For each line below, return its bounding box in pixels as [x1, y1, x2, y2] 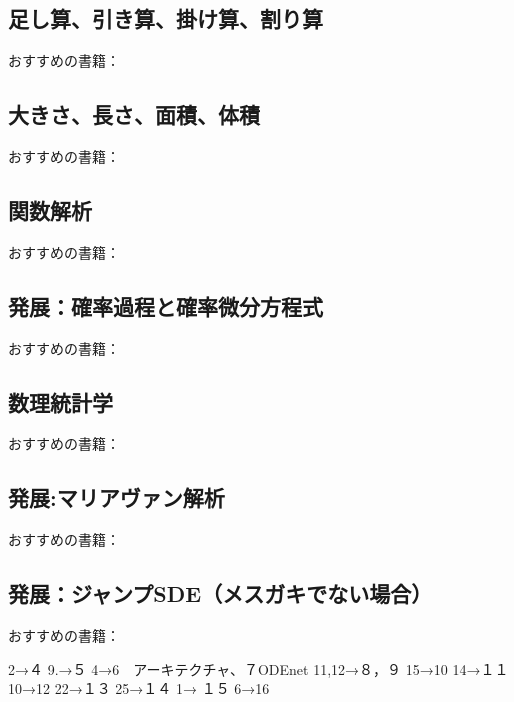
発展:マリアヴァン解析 [8, 482, 225, 513]
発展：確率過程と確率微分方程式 [8, 290, 323, 321]
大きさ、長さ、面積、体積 [8, 99, 260, 130]
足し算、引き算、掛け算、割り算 [8, 3, 323, 34]
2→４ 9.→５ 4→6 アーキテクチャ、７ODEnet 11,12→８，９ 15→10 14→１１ [8, 658, 509, 679]
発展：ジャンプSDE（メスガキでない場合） [8, 578, 433, 609]
